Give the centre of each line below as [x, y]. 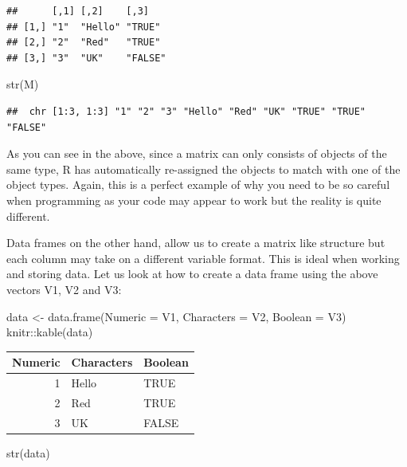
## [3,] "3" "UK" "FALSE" [86, 58]
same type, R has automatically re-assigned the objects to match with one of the [203, 169]
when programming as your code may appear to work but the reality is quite [194, 200]
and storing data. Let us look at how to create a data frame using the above [192, 274]
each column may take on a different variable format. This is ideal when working [203, 258]
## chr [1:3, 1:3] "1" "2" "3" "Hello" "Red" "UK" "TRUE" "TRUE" [186, 111]
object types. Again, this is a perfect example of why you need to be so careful [198, 184]
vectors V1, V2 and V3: [64, 289]
